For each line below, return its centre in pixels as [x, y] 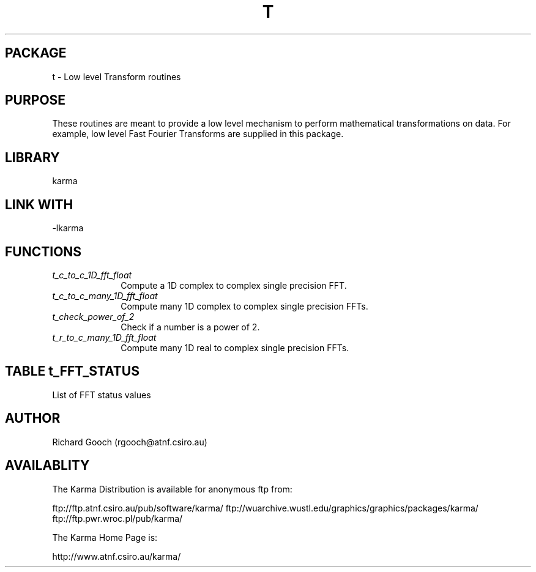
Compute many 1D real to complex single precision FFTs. [235, 347]
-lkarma [68, 228]
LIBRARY [32, 157]
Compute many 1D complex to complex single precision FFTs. [244, 306]
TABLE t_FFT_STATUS [72, 371]
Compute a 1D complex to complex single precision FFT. [234, 285]
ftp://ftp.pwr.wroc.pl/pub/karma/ [117, 518]
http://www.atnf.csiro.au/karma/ [117, 556]
